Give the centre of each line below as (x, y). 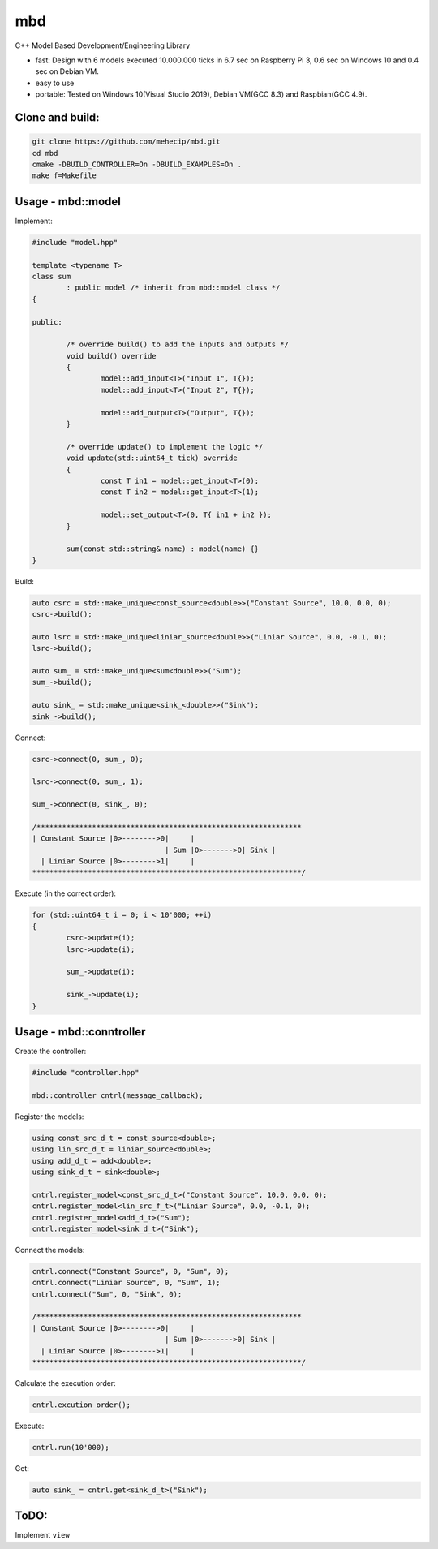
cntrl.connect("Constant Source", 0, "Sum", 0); (131, 1271)
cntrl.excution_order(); (82, 1405)
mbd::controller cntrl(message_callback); (118, 1095)
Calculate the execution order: (66, 1383)
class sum (52, 276)
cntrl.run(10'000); (71, 1447)
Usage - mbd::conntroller (80, 1032)
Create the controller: (51, 1052)
